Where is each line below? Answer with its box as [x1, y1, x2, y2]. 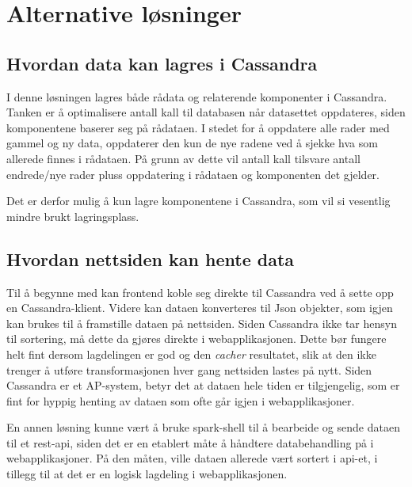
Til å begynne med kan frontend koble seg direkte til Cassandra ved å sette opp [6, 283, 394, 300]
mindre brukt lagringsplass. [6, 207, 139, 224]
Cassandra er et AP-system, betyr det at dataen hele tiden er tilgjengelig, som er [6, 377, 400, 394]
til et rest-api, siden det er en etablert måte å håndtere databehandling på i [6, 434, 374, 451]
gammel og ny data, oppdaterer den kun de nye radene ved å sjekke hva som [6, 135, 378, 151]
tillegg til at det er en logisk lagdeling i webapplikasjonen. [6, 466, 288, 482]
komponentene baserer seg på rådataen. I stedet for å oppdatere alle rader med [6, 119, 390, 135]
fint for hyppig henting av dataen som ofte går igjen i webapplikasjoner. [6, 392, 355, 409]
